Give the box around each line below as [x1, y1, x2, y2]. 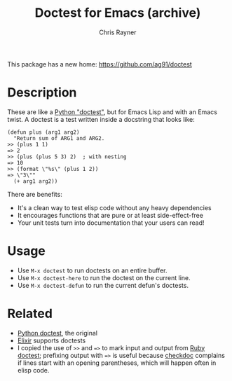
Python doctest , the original [17, 328, 98, 337]
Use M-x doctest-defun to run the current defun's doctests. [17, 281, 189, 289]
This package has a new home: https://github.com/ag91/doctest [7, 60, 193, 68]
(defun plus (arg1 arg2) [7, 128, 80, 136]
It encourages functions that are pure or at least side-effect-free [17, 211, 203, 219]
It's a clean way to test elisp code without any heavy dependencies [17, 203, 212, 212]
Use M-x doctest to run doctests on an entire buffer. [17, 266, 168, 275]
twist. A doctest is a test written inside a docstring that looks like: [7, 115, 195, 123]
